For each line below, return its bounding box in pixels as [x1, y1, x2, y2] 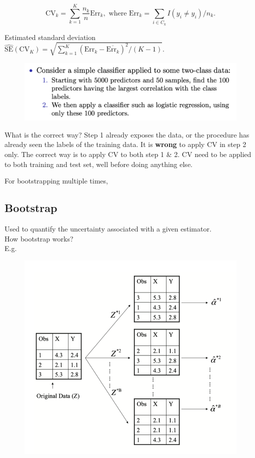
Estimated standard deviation [4, 31, 96, 42]
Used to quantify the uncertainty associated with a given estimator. [4, 223, 211, 233]
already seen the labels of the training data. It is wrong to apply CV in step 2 [4, 139, 246, 149]
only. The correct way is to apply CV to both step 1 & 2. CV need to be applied [4, 148, 251, 159]
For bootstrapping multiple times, [4, 175, 108, 186]
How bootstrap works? [4, 233, 73, 243]
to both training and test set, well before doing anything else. [4, 158, 192, 169]
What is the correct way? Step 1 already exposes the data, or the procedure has [4, 129, 249, 139]
